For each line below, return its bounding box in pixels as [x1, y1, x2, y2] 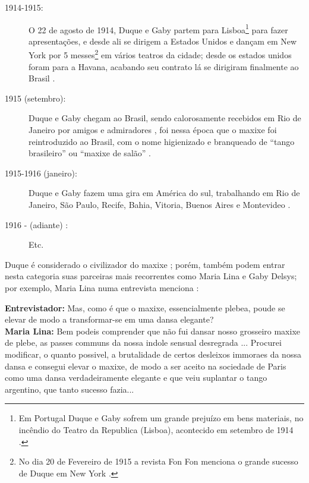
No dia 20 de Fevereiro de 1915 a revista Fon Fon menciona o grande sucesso [18, 455, 298, 468]
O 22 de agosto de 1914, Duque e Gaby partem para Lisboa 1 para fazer [29, 21, 288, 36]
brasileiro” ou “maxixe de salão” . [29, 147, 151, 159]
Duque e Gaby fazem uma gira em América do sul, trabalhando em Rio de [29, 187, 300, 199]
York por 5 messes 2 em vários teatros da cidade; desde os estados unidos [29, 47, 292, 61]
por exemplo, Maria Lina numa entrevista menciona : [5, 282, 199, 293]
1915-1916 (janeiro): [5, 166, 77, 179]
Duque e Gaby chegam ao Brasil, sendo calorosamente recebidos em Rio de [29, 112, 301, 124]
